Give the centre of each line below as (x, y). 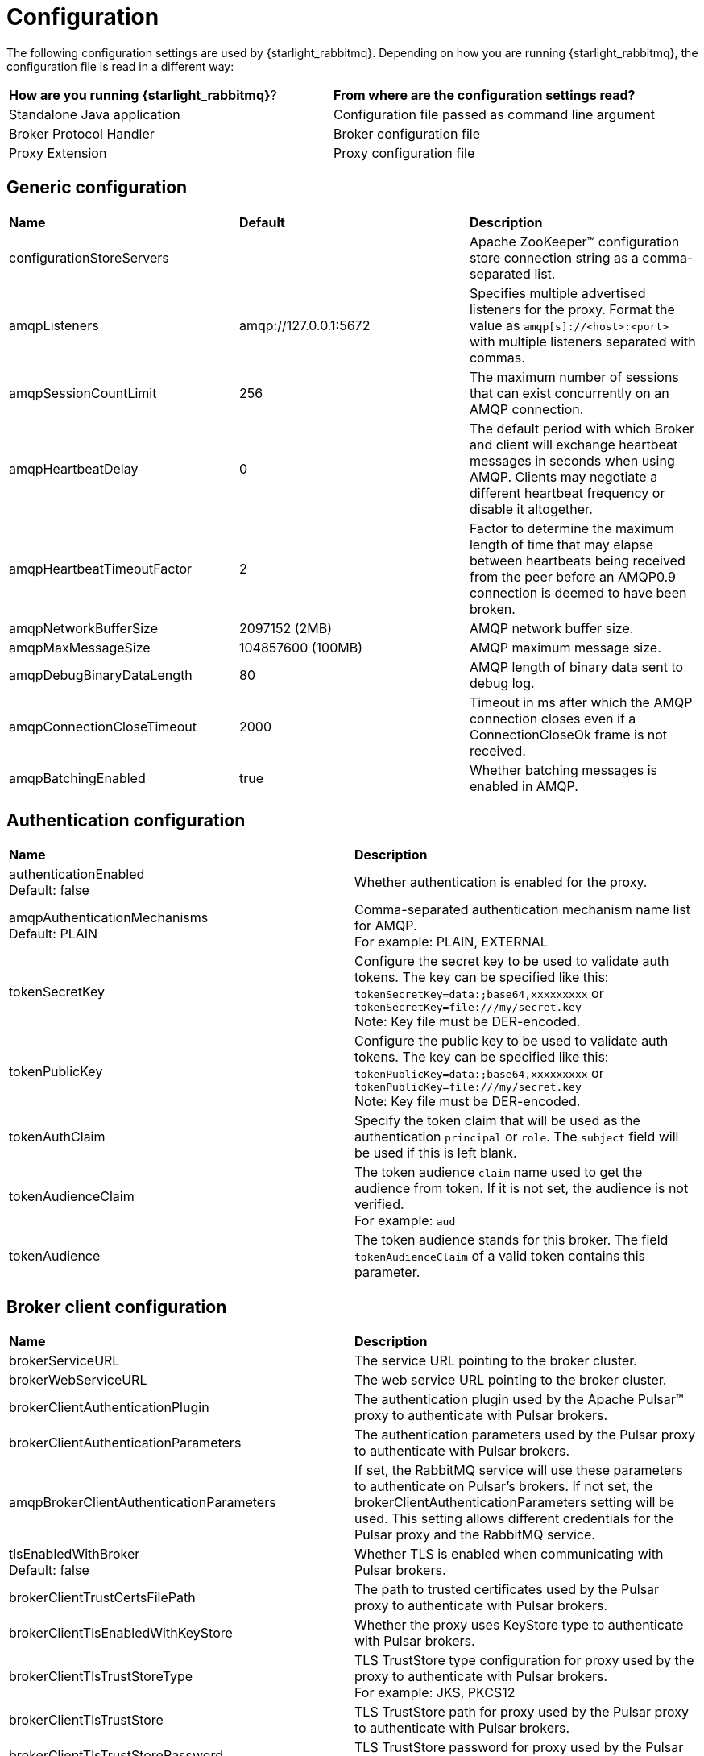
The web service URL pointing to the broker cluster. (511, 1380)
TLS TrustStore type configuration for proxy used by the (524, 1661)
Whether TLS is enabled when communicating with (509, 1554)
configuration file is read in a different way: (120, 66)
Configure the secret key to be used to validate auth (512, 961)
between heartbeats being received (577, 560)
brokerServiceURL (64, 1361)
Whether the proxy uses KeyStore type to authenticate (519, 1625)
